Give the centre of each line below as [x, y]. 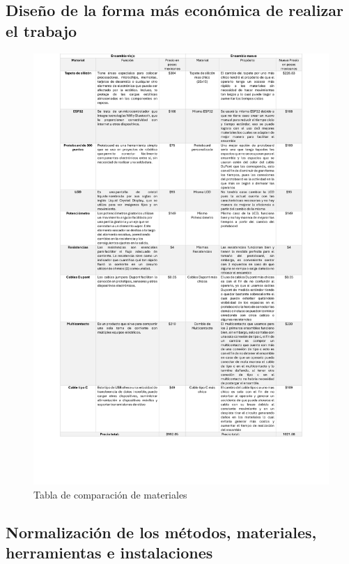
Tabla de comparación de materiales [110, 494]
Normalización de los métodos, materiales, [161, 532]
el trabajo [41, 30]
